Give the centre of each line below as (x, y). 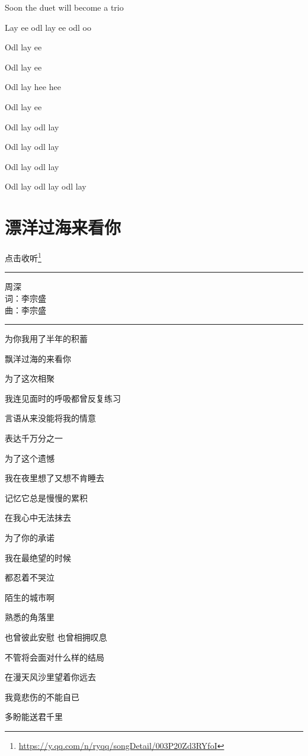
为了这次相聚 (30, 378)
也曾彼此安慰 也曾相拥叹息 (56, 637)
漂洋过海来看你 (63, 227)
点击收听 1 (23, 257)
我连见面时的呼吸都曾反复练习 (63, 398)
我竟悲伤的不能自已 (42, 696)
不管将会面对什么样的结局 (54, 657)
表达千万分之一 (34, 438)
